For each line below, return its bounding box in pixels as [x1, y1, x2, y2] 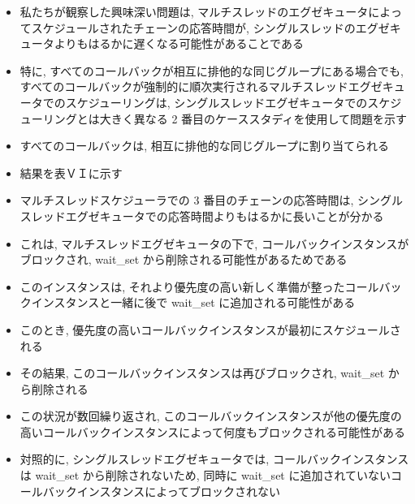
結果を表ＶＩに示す [19, 164, 123, 181]
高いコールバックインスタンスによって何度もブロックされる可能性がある [19, 423, 406, 440]
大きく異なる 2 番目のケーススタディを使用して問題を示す [99, 110, 408, 127]
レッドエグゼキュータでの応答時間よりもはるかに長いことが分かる [31, 207, 384, 224]
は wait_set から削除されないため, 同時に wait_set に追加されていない [19, 467, 391, 484]
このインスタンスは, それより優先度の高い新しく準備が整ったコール [19, 278, 379, 295]
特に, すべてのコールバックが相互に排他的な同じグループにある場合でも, [19, 62, 404, 79]
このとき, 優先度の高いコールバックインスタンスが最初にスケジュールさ [19, 321, 401, 338]
